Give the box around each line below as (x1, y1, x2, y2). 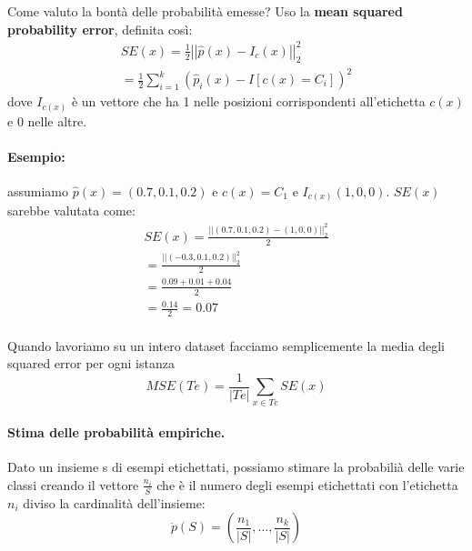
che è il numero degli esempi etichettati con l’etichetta (156, 475, 458, 494)
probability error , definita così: (7, 19, 193, 38)
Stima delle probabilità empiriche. (7, 423, 226, 442)
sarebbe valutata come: (7, 201, 136, 220)
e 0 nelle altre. (7, 111, 87, 130)
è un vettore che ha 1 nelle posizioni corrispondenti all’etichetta (71, 92, 426, 111)
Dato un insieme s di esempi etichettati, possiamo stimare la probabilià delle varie (7, 457, 465, 476)
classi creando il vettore (7, 475, 139, 494)
